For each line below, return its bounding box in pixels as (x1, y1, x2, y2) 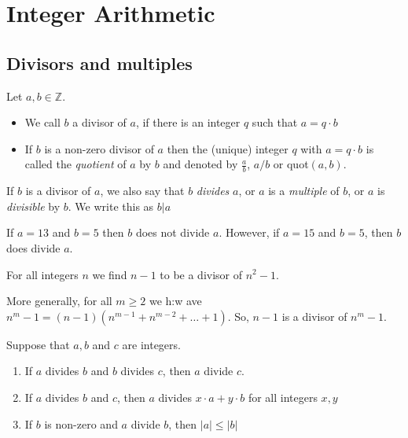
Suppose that (6, 336, 70, 352)
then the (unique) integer (167, 140, 289, 156)
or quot (273, 156, 309, 172)
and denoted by (163, 156, 238, 172)
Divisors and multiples (6, 50, 193, 75)
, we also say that (100, 182, 185, 199)
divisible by (6, 197, 61, 214)
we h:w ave (149, 293, 202, 309)
